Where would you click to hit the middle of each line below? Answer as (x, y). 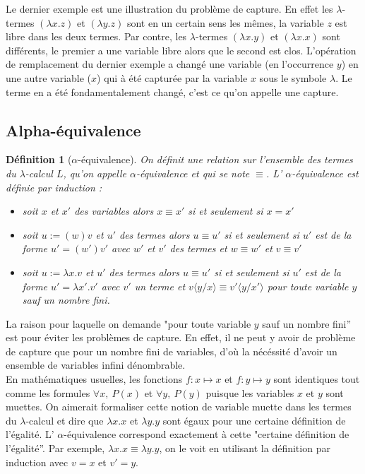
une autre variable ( (49, 77)
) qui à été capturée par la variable (172, 77)
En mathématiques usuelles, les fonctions (94, 379)
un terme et (160, 286)
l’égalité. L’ (30, 434)
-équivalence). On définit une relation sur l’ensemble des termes (215, 159)
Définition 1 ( (39, 159)
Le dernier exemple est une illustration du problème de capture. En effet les (169, 8)
